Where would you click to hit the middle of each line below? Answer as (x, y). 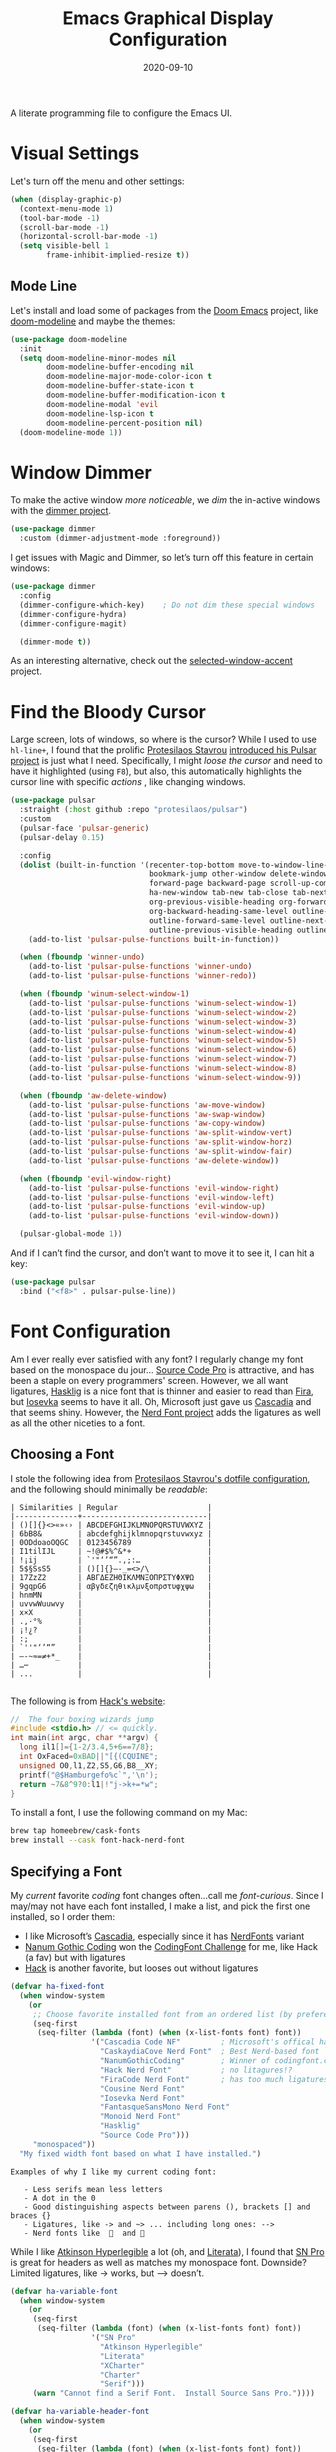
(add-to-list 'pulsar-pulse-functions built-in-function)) (154, 939)
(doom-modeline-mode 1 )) (71, 432)
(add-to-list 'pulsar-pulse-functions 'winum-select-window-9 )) (165, 1077)
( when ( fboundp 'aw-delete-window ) (93, 1095)
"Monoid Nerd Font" (140, 2117)
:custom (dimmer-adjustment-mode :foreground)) (120, 538)
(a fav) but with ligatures (75, 1957)
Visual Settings (75, 153)
